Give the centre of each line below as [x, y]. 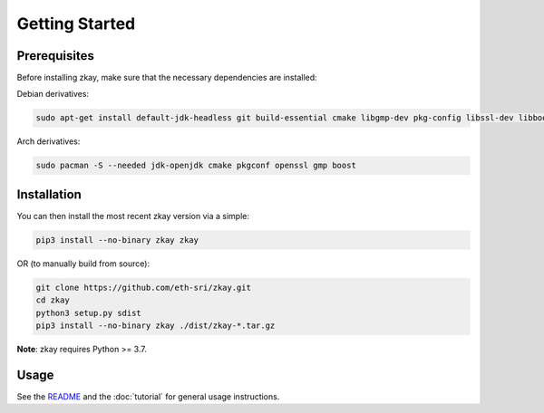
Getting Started [76, 24]
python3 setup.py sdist [89, 313]
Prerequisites [55, 56]
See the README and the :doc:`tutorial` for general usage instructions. [148, 396]
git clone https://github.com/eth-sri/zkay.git [143, 287]
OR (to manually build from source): [83, 264]
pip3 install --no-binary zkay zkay [117, 240]
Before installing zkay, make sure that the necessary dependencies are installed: [167, 78]
